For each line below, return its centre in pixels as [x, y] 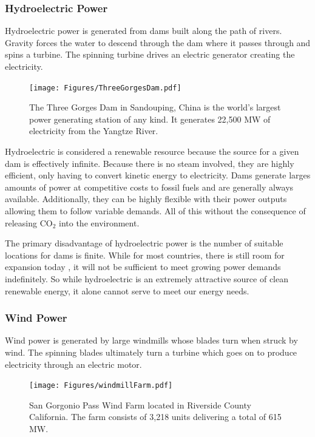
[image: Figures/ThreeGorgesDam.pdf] [105, 88]
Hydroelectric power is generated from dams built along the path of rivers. [144, 31]
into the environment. [99, 222]
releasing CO [29, 222]
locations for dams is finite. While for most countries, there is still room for [145, 255]
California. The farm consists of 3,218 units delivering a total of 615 [155, 417]
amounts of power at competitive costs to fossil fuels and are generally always [149, 187]
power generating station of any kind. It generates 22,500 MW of [150, 119]
